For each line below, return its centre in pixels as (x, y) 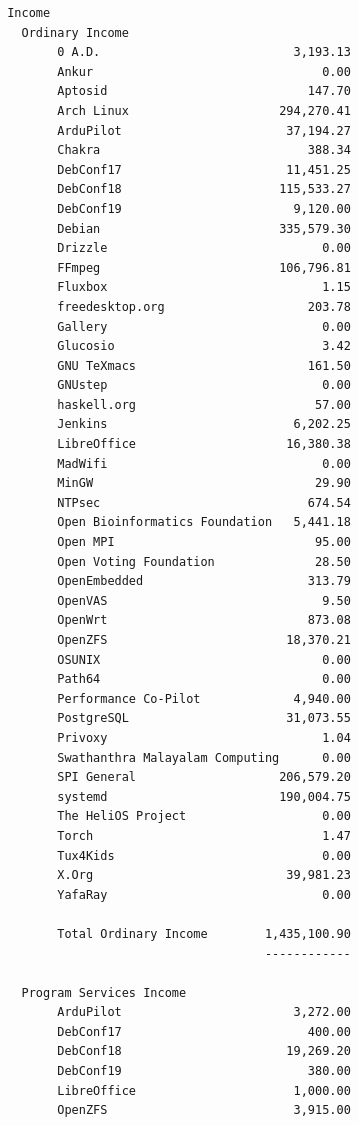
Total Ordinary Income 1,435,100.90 (204, 933)
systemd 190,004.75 (204, 796)
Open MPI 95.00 (204, 542)
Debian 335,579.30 (204, 228)
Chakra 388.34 (204, 150)
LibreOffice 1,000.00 (204, 1090)
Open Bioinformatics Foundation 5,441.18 (204, 522)
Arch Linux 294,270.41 (204, 110)
